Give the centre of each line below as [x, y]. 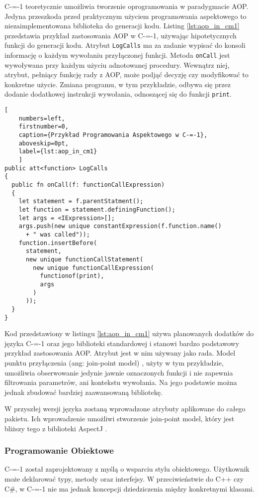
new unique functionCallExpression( [93, 268]
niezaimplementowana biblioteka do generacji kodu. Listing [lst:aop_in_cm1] [122, 26]
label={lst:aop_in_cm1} [58, 152]
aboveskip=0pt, [43, 143]
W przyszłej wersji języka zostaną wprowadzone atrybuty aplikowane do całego [125, 409]
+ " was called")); [58, 234]
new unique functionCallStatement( [85, 259]
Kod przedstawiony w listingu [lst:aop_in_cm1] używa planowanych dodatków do [129, 333]
